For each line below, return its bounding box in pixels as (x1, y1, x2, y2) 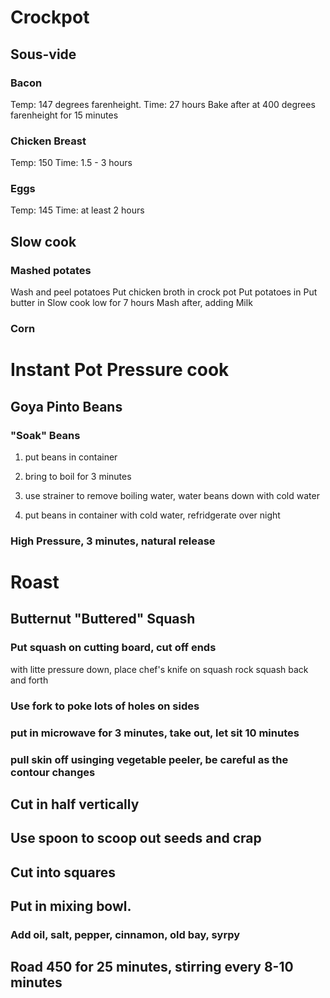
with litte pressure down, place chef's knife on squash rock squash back (10, 663, 309, 675)
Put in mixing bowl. (10, 898, 132, 915)
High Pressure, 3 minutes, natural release (10, 534, 216, 548)
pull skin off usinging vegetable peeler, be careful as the (10, 752, 289, 766)
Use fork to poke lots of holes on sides (10, 699, 200, 713)
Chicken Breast (10, 134, 87, 148)
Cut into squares (10, 864, 116, 881)
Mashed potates (10, 263, 92, 277)
